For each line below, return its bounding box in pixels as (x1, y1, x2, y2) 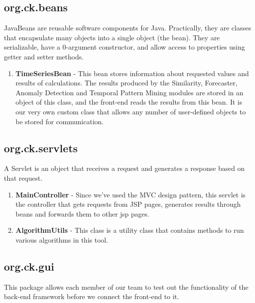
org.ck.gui (4, 258, 54, 274)
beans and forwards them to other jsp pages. (15, 208, 150, 219)
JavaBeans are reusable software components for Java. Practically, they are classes (4, 23, 251, 33)
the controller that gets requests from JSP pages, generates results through (15, 199, 241, 209)
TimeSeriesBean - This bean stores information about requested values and (15, 68, 249, 78)
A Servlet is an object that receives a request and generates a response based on (4, 163, 245, 173)
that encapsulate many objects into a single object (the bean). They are (4, 32, 220, 42)
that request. (4, 172, 43, 183)
